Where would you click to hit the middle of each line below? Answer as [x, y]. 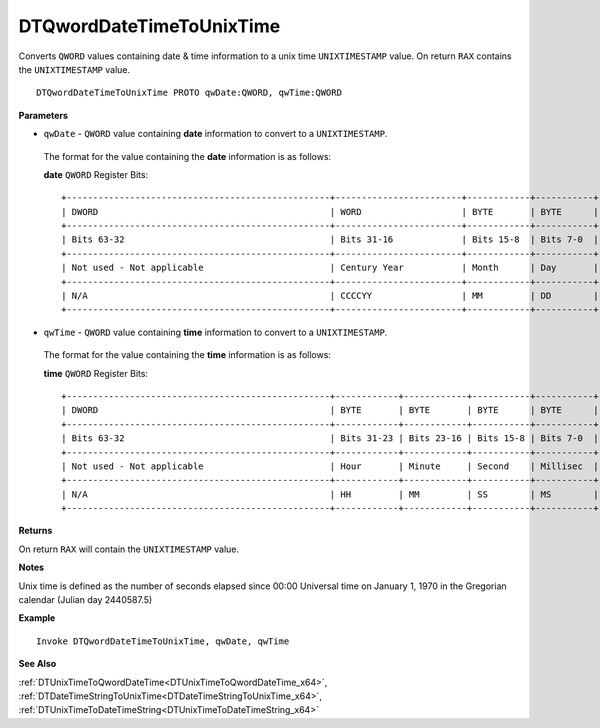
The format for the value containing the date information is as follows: [187, 156]
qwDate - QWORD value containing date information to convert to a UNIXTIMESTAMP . [215, 134]
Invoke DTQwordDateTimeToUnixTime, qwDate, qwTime [163, 641]
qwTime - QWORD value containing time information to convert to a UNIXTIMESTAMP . [215, 332]
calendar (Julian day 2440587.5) [85, 600]
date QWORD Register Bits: [96, 174]
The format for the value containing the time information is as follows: [187, 355]
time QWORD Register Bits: [96, 373]
